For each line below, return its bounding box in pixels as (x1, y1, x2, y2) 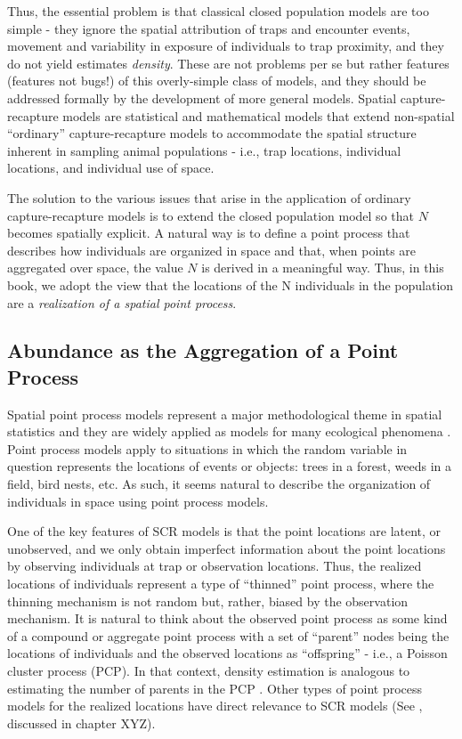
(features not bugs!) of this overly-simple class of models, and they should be (7, 71, 426, 90)
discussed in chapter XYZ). (7, 713, 156, 732)
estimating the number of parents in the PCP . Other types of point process (7, 678, 423, 697)
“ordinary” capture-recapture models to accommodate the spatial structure (7, 124, 417, 142)
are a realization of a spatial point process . (7, 293, 237, 312)
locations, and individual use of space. (7, 158, 215, 177)
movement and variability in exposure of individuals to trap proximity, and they (7, 37, 444, 55)
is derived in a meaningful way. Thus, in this (201, 258, 444, 277)
